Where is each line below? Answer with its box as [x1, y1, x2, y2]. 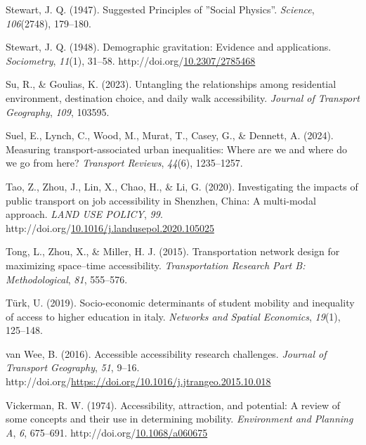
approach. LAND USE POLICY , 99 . [6, 207, 163, 221]
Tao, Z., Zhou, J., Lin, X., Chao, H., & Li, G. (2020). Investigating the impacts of [6, 179, 358, 193]
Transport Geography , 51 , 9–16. [6, 360, 140, 375]
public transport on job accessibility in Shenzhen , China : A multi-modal [6, 193, 316, 207]
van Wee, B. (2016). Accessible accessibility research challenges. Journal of [6, 346, 327, 361]
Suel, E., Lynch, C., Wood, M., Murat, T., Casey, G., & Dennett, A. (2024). [6, 128, 334, 143]
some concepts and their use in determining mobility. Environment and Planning [6, 411, 353, 426]
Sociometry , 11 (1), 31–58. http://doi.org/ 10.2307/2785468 [6, 53, 256, 67]
